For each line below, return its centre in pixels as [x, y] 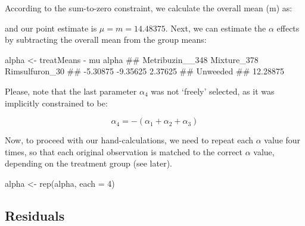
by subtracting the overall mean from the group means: [106, 40]
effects [288, 28]
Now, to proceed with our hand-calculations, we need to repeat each [129, 140]
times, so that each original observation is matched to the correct [124, 151]
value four [282, 140]
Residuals [35, 215]
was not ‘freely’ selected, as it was [213, 91]
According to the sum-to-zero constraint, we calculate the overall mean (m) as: [149, 8]
